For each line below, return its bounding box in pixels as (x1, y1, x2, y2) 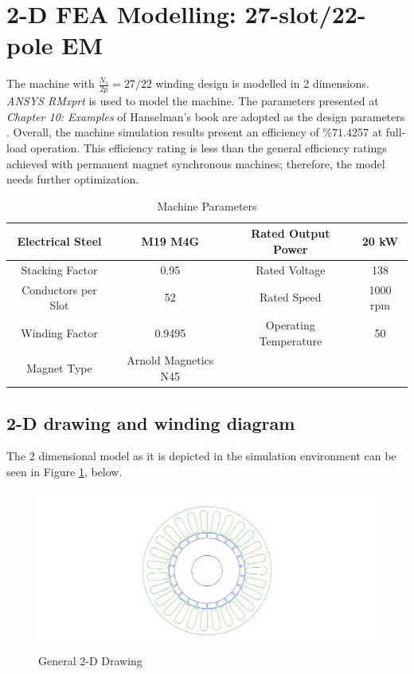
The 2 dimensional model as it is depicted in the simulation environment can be (6, 447, 396, 464)
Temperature (259, 332, 322, 349)
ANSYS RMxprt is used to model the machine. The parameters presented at (6, 93, 379, 109)
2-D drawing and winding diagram (6, 410, 295, 435)
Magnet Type (26, 360, 92, 376)
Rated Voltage (256, 261, 326, 278)
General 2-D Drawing (38, 652, 143, 669)
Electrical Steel (17, 233, 102, 250)
